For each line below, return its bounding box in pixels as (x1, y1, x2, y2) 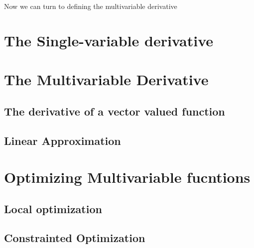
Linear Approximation (4, 132, 121, 148)
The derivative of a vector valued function (4, 103, 225, 119)
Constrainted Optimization (4, 230, 145, 246)
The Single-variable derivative (4, 30, 214, 50)
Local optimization (4, 201, 102, 216)
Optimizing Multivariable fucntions (4, 167, 251, 187)
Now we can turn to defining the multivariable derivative (4, 1, 177, 11)
